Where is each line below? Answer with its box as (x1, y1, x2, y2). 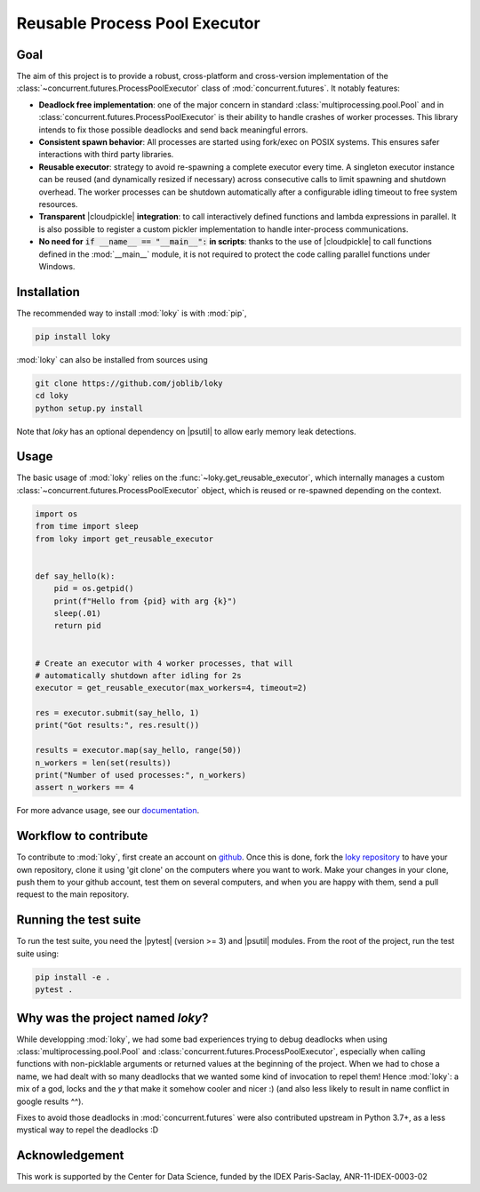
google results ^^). (16, 1096, 84, 1107)
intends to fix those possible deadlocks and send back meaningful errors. (38, 124, 308, 135)
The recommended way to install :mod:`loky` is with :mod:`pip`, (16, 308, 248, 318)
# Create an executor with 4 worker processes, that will (35, 658, 293, 668)
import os (35, 508, 78, 519)
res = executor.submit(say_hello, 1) (35, 708, 200, 718)
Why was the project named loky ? (16, 1010, 209, 1026)
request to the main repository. (16, 889, 130, 900)
